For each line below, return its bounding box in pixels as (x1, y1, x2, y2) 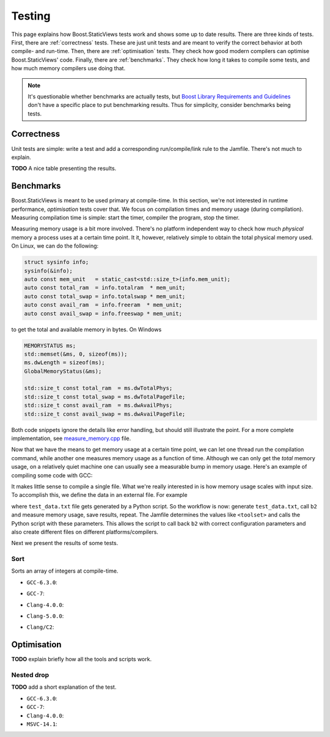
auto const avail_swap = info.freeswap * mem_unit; (24, 310, 183, 317)
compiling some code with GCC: (11, 471, 93, 479)
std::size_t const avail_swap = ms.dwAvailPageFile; (24, 410, 186, 417)
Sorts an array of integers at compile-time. (11, 567, 119, 574)
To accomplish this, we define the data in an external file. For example (11, 491, 188, 499)
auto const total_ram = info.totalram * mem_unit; (24, 284, 186, 291)
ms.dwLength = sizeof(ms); (24, 359, 105, 366)
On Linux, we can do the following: (11, 242, 99, 250)
